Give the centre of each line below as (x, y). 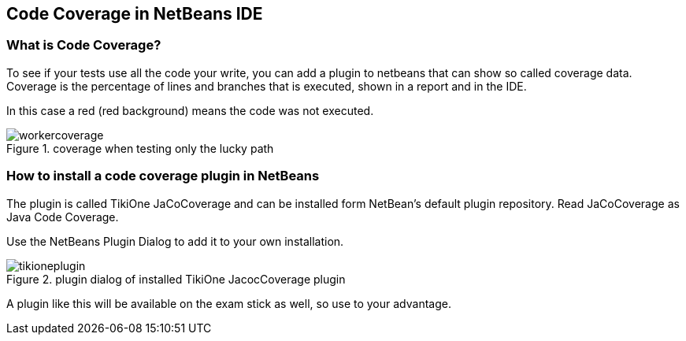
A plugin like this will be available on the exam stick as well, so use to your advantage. (229, 303)
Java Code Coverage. (63, 217)
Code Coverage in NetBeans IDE (135, 14)
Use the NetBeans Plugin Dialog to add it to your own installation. (175, 241)
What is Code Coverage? (84, 45)
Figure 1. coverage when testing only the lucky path (140, 148)
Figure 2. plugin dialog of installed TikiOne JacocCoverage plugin (176, 279)
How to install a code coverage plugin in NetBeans (163, 176)
